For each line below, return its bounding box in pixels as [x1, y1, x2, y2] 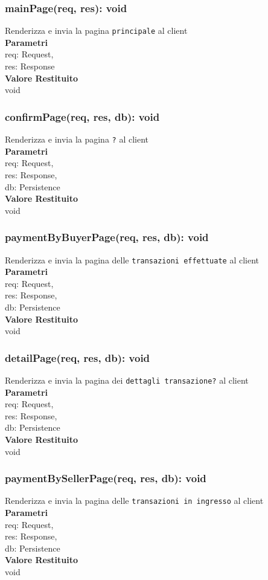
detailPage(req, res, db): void [5, 350, 150, 365]
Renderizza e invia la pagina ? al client [5, 133, 149, 146]
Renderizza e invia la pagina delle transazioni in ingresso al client [5, 494, 264, 507]
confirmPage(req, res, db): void [5, 109, 160, 124]
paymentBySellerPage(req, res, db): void [5, 471, 206, 486]
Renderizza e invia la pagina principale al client [5, 24, 188, 37]
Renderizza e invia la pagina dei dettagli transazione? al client [5, 373, 249, 386]
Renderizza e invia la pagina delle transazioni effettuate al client [5, 253, 260, 266]
